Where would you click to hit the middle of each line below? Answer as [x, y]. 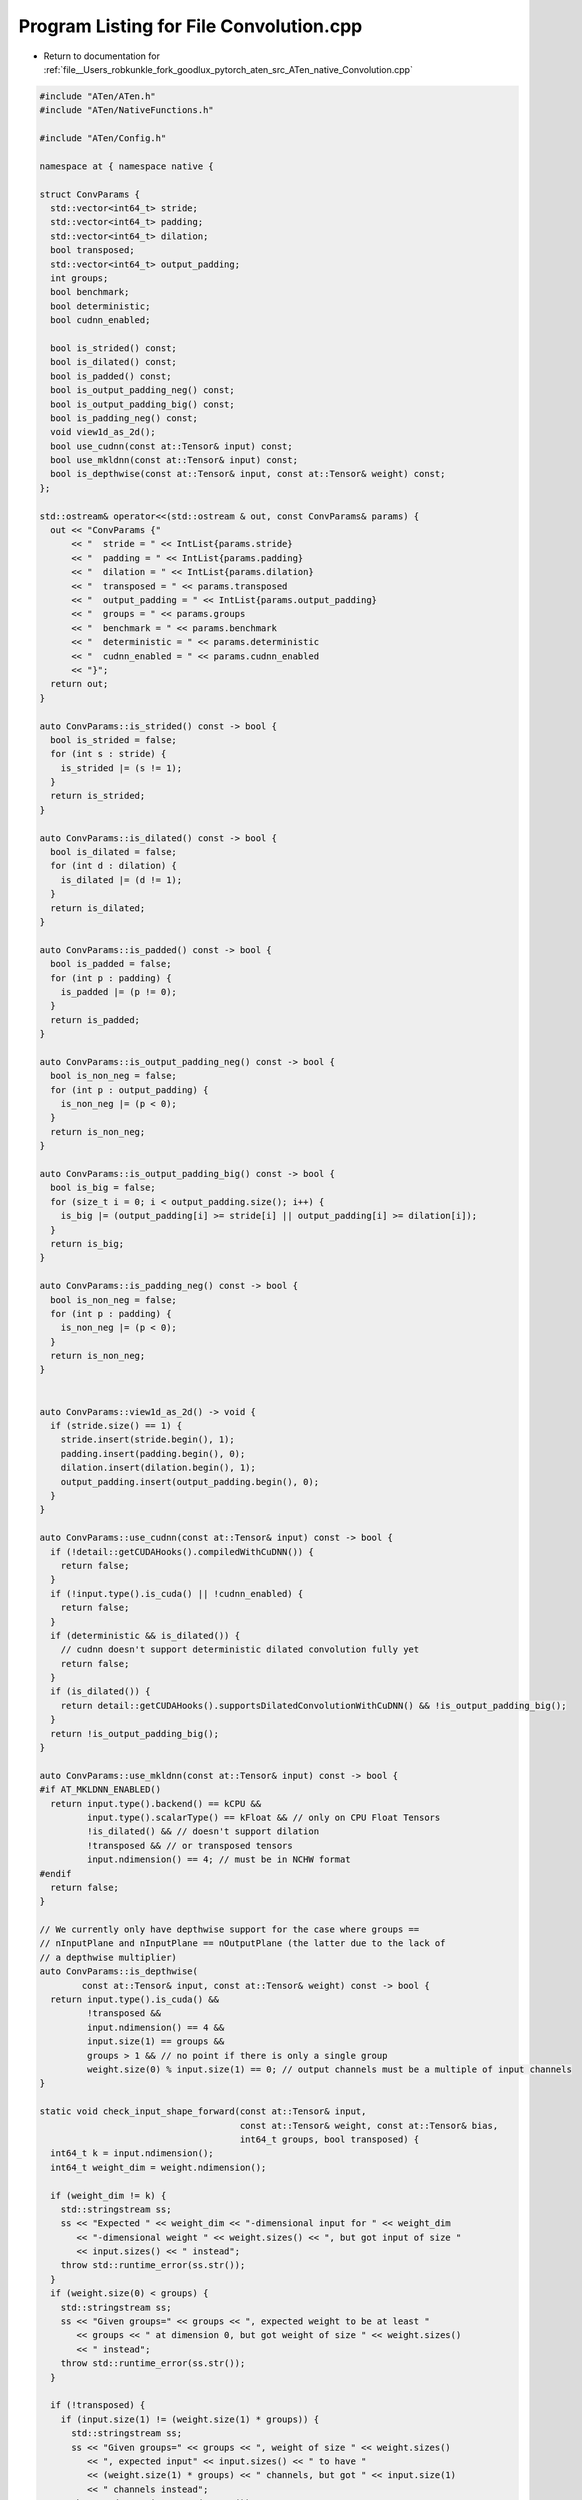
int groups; [79, 278]
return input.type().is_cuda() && [135, 1999]
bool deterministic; [100, 306]
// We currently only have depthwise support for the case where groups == [229, 1929]
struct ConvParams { [89, 194]
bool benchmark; [90, 292]
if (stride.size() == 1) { [116, 1426]
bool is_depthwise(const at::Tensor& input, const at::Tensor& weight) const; [248, 474]
